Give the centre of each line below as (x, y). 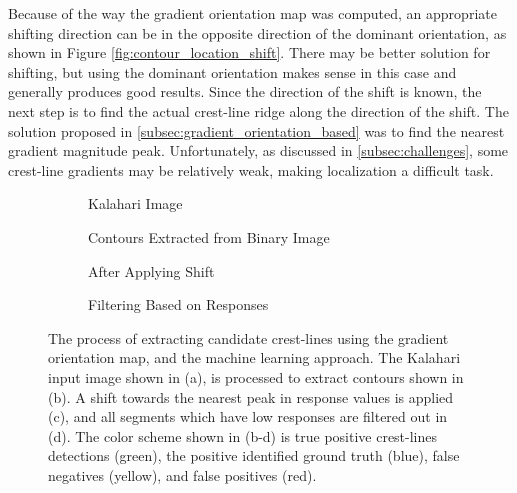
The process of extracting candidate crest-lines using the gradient (248, 337)
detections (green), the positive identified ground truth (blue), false (254, 455)
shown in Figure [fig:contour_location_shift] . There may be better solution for (249, 52)
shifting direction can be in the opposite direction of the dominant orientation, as (257, 32)
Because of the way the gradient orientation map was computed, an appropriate (252, 13)
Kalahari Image (135, 203)
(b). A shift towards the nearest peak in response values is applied (251, 396)
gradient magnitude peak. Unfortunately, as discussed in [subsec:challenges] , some (258, 150)
